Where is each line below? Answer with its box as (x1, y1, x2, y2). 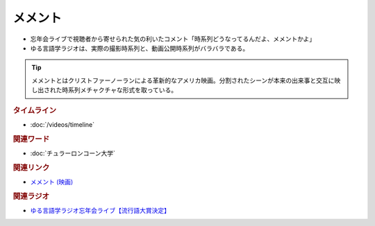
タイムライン (12, 105, 57, 115)
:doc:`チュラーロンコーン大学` (30, 149, 116, 157)
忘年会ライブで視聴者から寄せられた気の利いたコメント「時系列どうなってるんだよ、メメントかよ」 (30, 35, 316, 43)
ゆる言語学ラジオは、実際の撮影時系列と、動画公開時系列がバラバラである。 (30, 44, 249, 52)
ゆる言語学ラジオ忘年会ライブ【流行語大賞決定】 (30, 206, 170, 214)
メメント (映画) (30, 177, 74, 186)
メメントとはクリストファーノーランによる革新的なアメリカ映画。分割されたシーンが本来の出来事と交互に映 (31, 76, 341, 85)
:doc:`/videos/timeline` (30, 120, 95, 128)
